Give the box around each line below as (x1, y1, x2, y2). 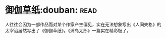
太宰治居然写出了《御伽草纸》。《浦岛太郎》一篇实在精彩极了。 (5, 27, 131, 33)
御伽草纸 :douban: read (5, 4, 97, 16)
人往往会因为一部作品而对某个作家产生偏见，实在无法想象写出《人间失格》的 (5, 21, 162, 27)
